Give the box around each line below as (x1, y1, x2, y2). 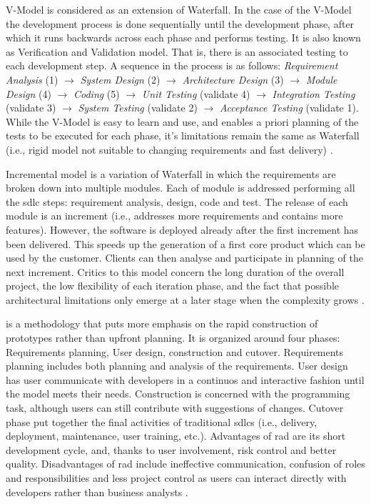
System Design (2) (80, 71, 161, 87)
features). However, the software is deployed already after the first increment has (6, 222, 359, 237)
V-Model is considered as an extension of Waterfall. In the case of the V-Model (6, 2, 352, 16)
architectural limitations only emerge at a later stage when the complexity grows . (6, 292, 365, 307)
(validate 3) (6, 100, 56, 115)
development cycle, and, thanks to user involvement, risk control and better (6, 442, 337, 457)
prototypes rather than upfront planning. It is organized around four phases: (6, 330, 340, 345)
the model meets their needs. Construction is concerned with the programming (6, 386, 350, 401)
